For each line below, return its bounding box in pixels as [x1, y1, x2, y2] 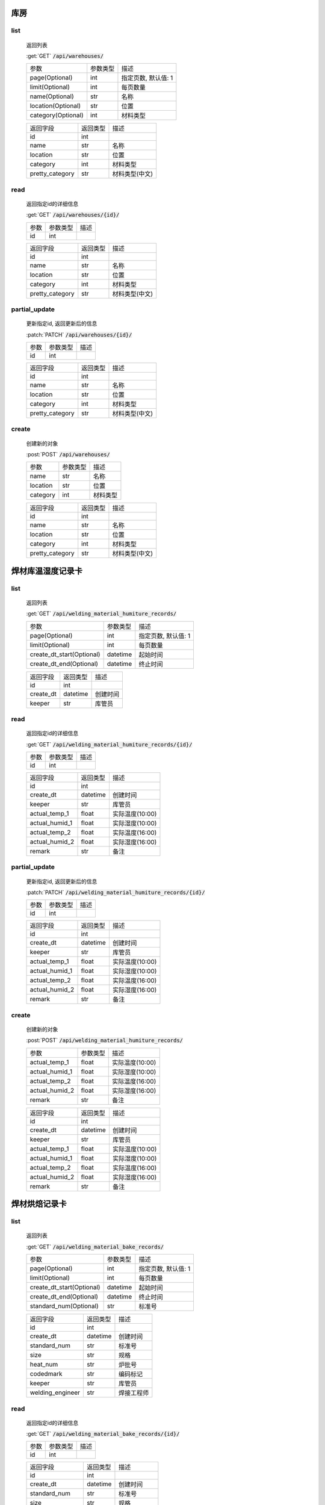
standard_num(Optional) [29, 1302, 99, 1311]
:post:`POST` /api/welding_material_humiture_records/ [26, 1037, 184, 1044]
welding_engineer [29, 1388, 81, 1397]
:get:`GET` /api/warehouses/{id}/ [26, 211, 120, 219]
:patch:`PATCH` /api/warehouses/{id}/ [26, 331, 132, 338]
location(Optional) [29, 102, 81, 110]
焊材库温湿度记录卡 [11, 566, 82, 576]
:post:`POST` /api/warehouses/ [26, 451, 111, 458]
